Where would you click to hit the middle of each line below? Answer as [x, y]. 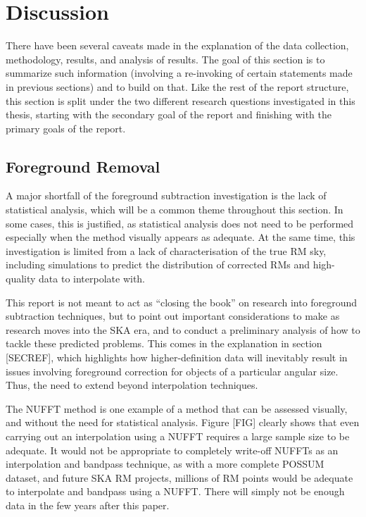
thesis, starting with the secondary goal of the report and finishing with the [169, 114]
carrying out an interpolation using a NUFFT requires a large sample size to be [178, 436]
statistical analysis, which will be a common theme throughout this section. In [175, 210]
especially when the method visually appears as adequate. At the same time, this [181, 237]
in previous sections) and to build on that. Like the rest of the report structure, [177, 86]
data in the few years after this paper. [88, 505]
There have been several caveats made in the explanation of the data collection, [177, 45]
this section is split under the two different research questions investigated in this [181, 100]
